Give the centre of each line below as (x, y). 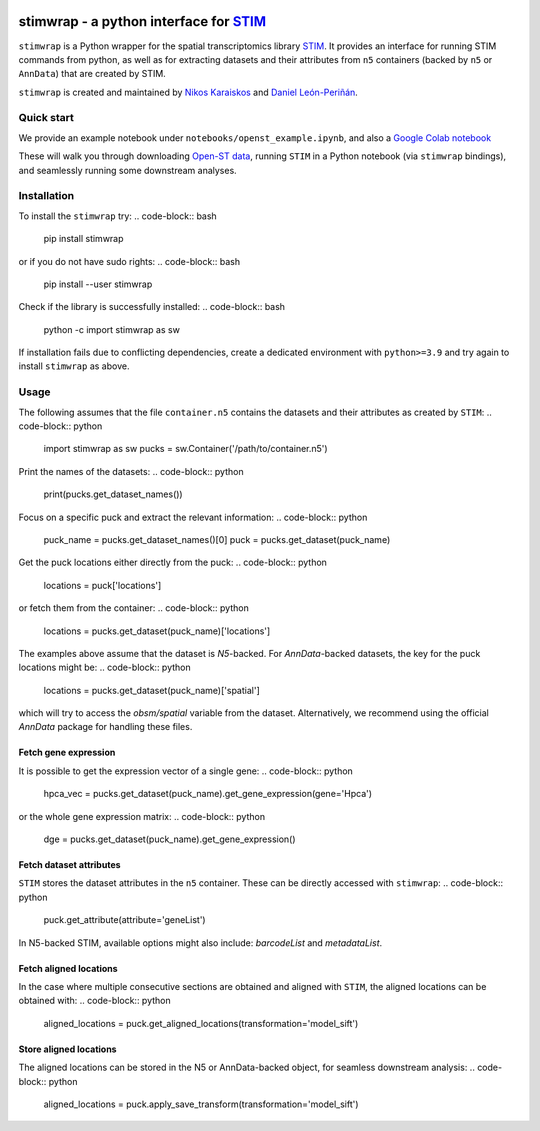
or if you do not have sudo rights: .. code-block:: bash (129, 261)
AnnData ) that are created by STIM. (92, 74)
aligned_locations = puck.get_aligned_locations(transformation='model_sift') (201, 1023)
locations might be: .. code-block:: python (104, 667)
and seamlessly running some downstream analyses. (127, 170)
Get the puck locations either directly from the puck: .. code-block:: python (172, 562)
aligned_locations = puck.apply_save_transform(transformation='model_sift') (201, 1104)
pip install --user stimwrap (98, 284)
